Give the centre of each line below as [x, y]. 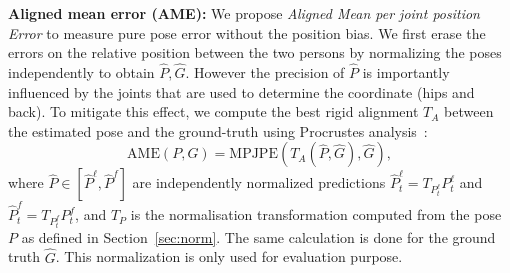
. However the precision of [265, 72]
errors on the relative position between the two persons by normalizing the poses [255, 52]
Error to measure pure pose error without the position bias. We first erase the [247, 32]
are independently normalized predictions [259, 182]
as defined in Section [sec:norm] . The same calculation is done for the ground [258, 236]
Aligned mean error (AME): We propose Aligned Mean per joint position [244, 13]
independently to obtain [81, 72]
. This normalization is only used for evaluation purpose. [229, 256]
